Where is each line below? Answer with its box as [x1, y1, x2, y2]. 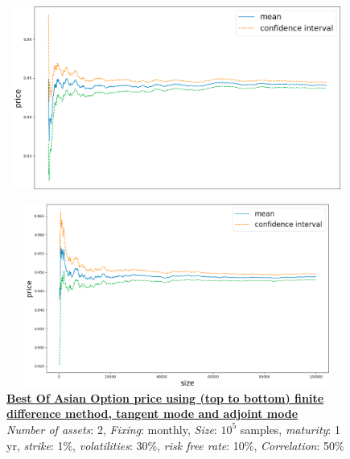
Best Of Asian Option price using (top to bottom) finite [6, 389, 324, 406]
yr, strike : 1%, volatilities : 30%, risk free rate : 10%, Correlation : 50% [6, 436, 344, 453]
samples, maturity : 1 [240, 420, 340, 437]
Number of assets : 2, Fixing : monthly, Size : [6, 420, 217, 437]
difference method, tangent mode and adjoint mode [6, 405, 299, 422]
